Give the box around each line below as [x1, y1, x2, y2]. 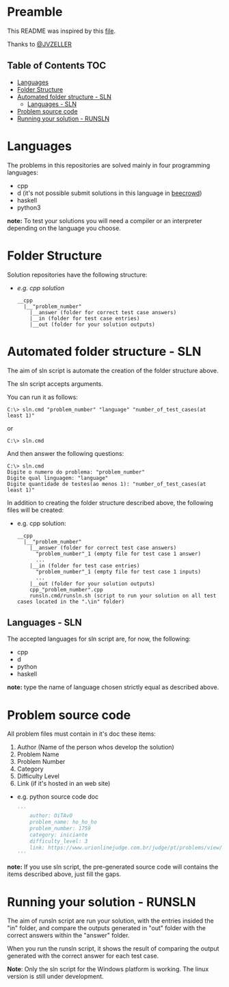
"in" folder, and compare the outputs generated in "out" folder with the [7, 924, 206, 932]
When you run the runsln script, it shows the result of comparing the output [7, 945, 219, 953]
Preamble [7, 4, 63, 20]
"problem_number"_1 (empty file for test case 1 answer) [35, 550, 202, 557]
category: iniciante [29, 831, 88, 838]
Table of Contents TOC [7, 60, 107, 72]
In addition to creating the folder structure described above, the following [7, 498, 213, 507]
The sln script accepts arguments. [7, 379, 104, 387]
